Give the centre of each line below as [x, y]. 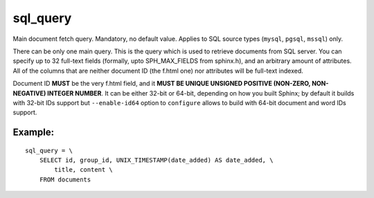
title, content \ [84, 170]
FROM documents [65, 179]
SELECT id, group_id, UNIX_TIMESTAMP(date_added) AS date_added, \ [156, 160]
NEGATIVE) [29, 93]
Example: [34, 133]
